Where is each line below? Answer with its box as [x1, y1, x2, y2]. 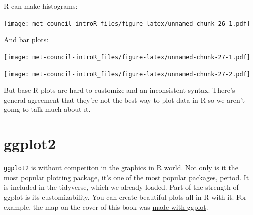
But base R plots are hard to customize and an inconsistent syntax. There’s [4, 85, 235, 95]
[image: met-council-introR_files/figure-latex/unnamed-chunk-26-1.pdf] [4, 20, 250, 27]
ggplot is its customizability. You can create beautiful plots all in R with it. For [4, 191, 247, 202]
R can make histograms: [4, 1, 78, 11]
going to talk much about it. [4, 104, 91, 114]
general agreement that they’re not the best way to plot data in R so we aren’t [4, 94, 245, 105]
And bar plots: [4, 34, 49, 45]
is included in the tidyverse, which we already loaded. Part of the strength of [4, 182, 239, 192]
